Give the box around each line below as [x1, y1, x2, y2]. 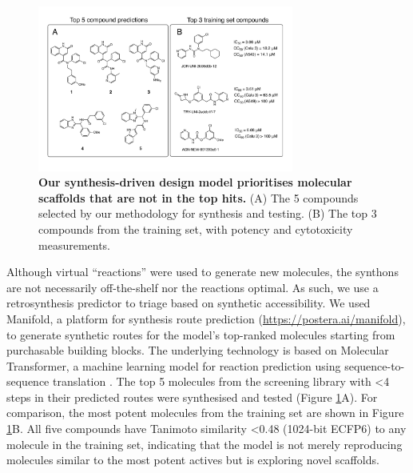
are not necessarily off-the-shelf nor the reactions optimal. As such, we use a [6, 279, 379, 295]
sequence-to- [344, 357, 405, 374]
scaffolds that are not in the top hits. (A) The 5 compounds [38, 189, 359, 206]
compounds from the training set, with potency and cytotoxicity [38, 220, 353, 237]
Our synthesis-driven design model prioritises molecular [38, 174, 352, 190]
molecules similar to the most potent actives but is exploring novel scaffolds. [6, 451, 379, 468]
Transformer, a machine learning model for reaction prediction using [6, 357, 341, 374]
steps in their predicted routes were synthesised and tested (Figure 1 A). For [6, 388, 378, 405]
